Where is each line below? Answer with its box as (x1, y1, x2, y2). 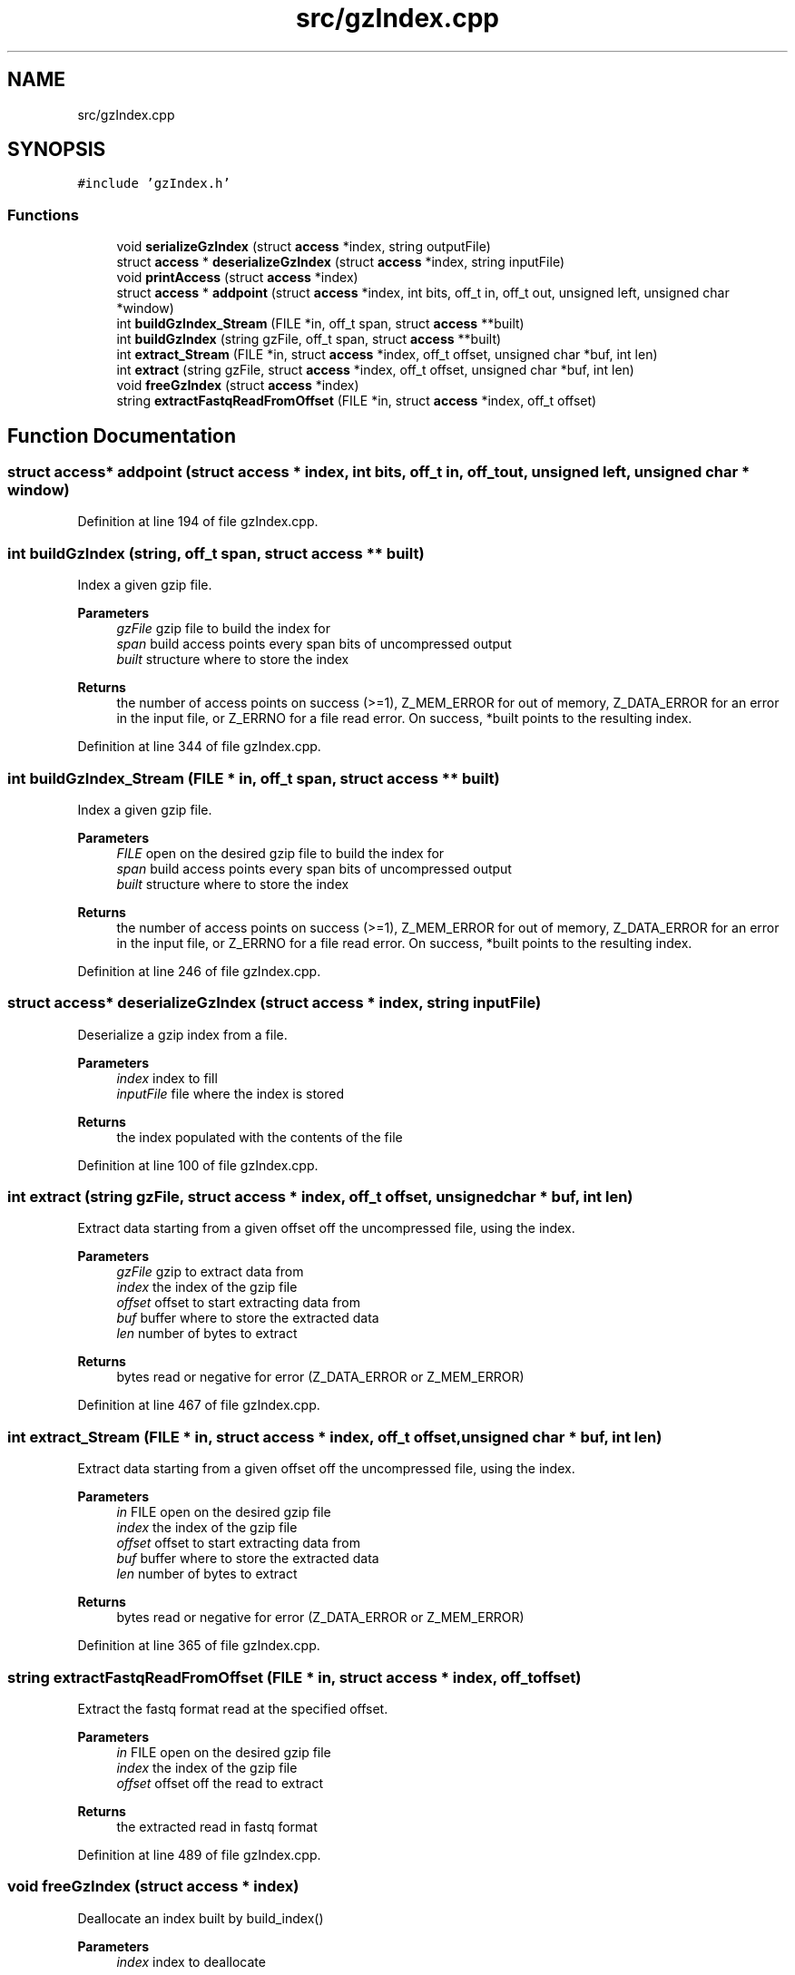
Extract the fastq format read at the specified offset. (77, 1700, 388, 1716)
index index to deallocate (116, 1953, 266, 1970)
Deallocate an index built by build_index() (77, 1910, 324, 1926)
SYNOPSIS (7, 138, 106, 161)
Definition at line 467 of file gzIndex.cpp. (77, 1397, 320, 1413)
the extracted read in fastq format (116, 1818, 318, 1834)
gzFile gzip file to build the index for (116, 621, 331, 637)
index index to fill (116, 1070, 218, 1086)
